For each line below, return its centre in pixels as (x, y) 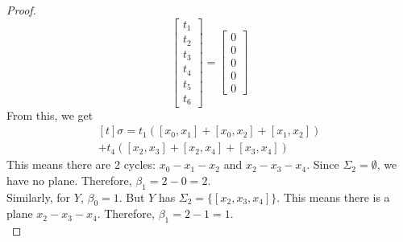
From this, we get (50, 115)
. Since (323, 164)
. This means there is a (333, 197)
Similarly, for (39, 197)
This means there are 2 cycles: (81, 164)
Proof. (21, 10)
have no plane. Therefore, (69, 180)
